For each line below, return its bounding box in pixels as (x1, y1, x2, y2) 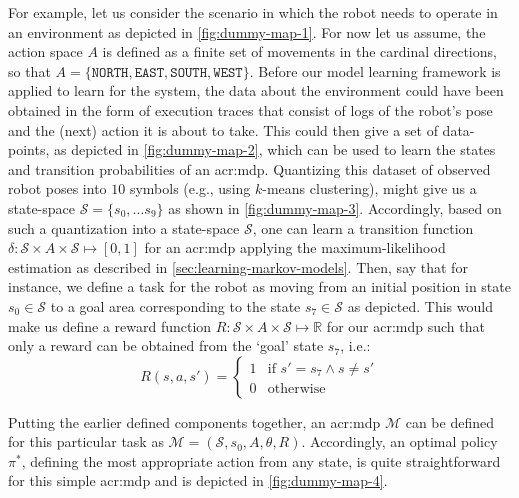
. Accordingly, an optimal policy (301, 431, 498, 452)
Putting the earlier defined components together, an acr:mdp (8, 411, 381, 432)
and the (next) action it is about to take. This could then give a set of (8, 119, 438, 140)
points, (8, 139, 50, 160)
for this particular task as (8, 431, 164, 452)
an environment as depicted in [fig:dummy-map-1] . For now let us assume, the (8, 21, 486, 42)
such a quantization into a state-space (8, 217, 240, 238)
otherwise (267, 381, 326, 396)
